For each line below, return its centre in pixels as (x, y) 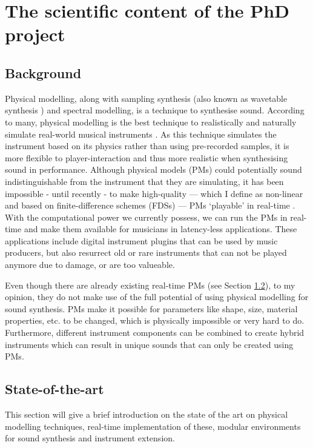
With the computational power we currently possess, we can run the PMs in (146, 217)
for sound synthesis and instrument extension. (90, 438)
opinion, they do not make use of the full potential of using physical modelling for (157, 297)
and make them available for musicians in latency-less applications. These (160, 229)
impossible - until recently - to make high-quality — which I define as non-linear (154, 193)
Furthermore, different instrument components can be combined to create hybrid (155, 333)
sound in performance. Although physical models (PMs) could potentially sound (153, 169)
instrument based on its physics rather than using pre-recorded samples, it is (147, 146)
